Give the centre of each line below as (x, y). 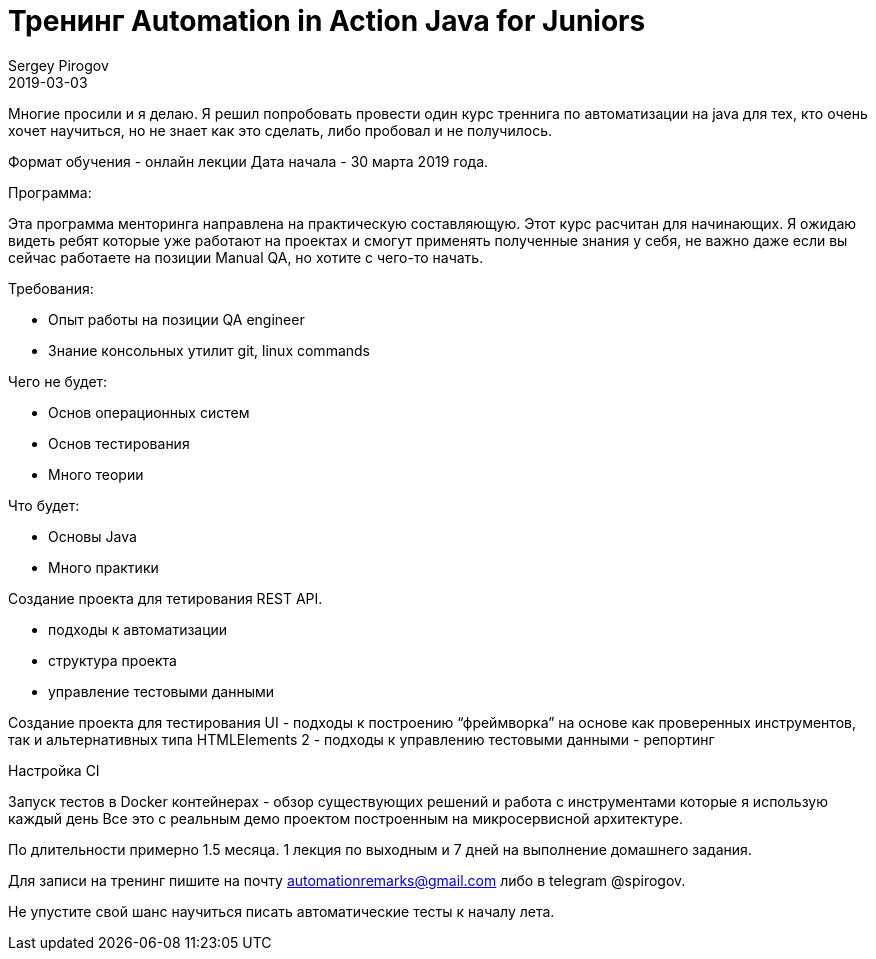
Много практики (103, 567)
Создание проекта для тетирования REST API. (165, 598)
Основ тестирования (119, 443)
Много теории (96, 474)
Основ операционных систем (149, 412)
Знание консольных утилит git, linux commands (209, 350)
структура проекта (112, 660)
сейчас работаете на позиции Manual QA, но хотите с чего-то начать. (246, 257)
